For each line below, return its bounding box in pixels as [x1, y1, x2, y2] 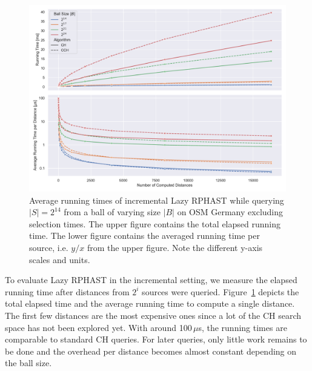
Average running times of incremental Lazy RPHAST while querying [29, 193, 284, 206]
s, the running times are [198, 321, 287, 333]
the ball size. [5, 356, 52, 369]
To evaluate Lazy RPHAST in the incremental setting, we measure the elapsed [5, 273, 297, 286]
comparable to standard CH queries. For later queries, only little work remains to [5, 333, 307, 346]
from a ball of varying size [64, 206, 161, 218]
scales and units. [29, 253, 90, 266]
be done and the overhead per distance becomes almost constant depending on [5, 344, 297, 357]
